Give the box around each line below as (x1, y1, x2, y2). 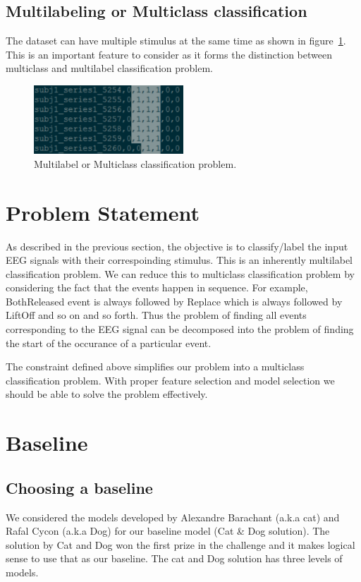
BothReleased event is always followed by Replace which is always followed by (6, 293, 343, 308)
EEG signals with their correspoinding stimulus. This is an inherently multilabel (6, 253, 353, 267)
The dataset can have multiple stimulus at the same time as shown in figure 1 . (6, 33, 346, 48)
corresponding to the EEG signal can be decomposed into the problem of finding (6, 322, 354, 337)
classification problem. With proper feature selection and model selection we (6, 372, 335, 387)
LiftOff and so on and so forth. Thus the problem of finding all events (6, 308, 307, 322)
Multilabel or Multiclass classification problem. (34, 156, 237, 171)
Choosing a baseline (6, 476, 153, 498)
